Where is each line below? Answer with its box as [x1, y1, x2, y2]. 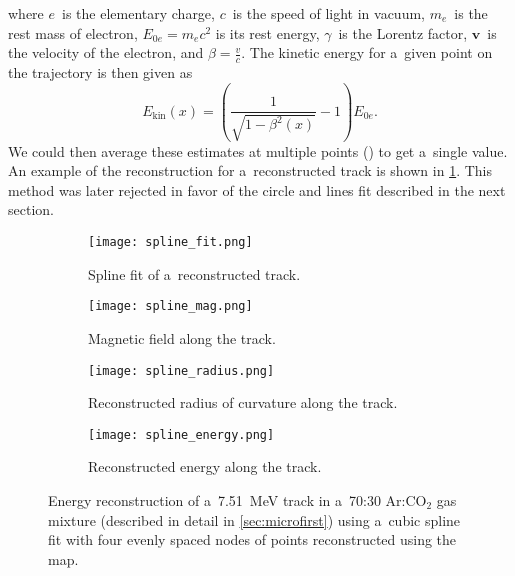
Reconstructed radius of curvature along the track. [88, 392, 398, 413]
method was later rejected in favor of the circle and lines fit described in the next [8, 179, 506, 200]
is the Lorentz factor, [338, 22, 468, 43]
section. [8, 199, 54, 220]
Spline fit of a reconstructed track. [88, 263, 301, 284]
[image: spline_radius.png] [88, 363, 275, 378]
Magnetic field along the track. [88, 327, 276, 348]
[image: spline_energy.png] [88, 427, 275, 442]
